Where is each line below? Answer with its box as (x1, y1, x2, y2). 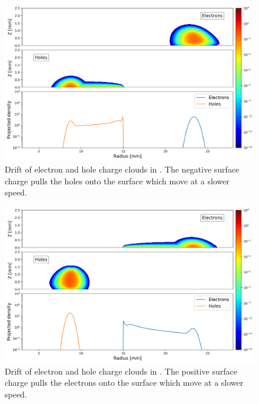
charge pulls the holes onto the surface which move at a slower (5, 174, 230, 187)
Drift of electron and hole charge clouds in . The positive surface (5, 365, 237, 377)
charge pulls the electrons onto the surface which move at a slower (5, 376, 244, 389)
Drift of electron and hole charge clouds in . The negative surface (5, 163, 240, 175)
